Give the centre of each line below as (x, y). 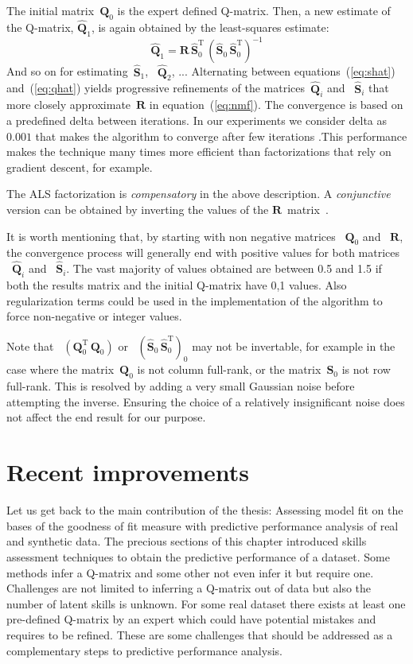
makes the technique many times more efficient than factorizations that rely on (199, 151)
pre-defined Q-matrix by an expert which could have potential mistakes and (191, 619)
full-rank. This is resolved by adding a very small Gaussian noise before (181, 386)
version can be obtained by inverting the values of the (138, 209)
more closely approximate (69, 105)
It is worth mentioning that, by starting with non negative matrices (171, 236)
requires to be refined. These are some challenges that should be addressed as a (200, 634)
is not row (366, 369)
